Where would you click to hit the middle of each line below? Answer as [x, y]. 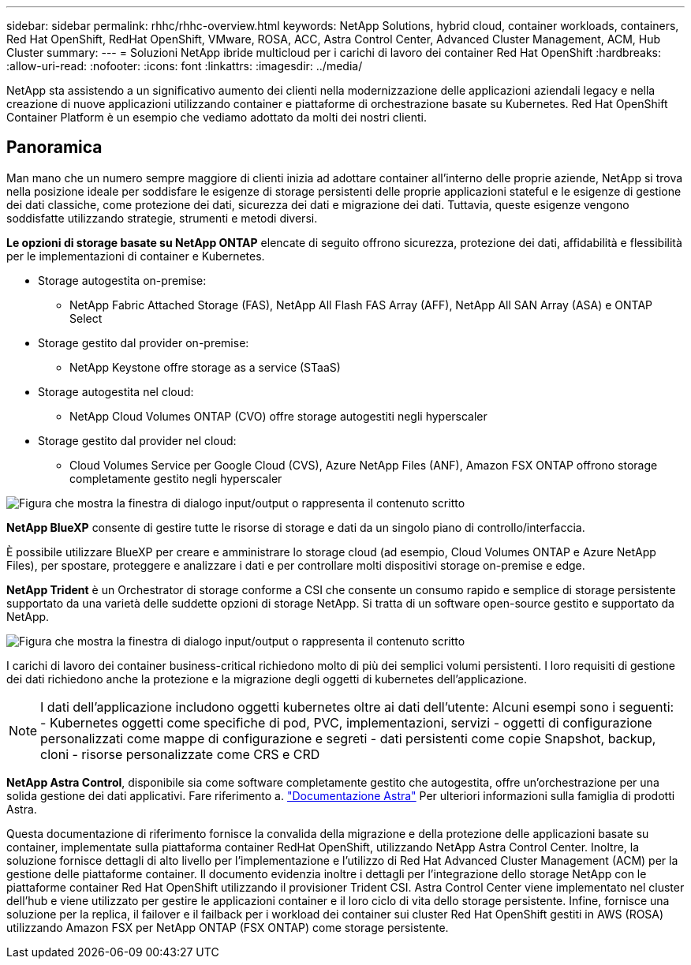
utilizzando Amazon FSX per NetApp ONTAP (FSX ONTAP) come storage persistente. [228, 927]
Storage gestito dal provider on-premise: [144, 342]
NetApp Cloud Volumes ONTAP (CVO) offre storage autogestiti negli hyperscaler [278, 416]
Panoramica [54, 148]
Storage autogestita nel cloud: [116, 391]
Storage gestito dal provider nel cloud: [137, 440]
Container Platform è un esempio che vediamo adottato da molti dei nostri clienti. [217, 117]
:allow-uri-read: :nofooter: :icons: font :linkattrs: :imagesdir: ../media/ [185, 66]
